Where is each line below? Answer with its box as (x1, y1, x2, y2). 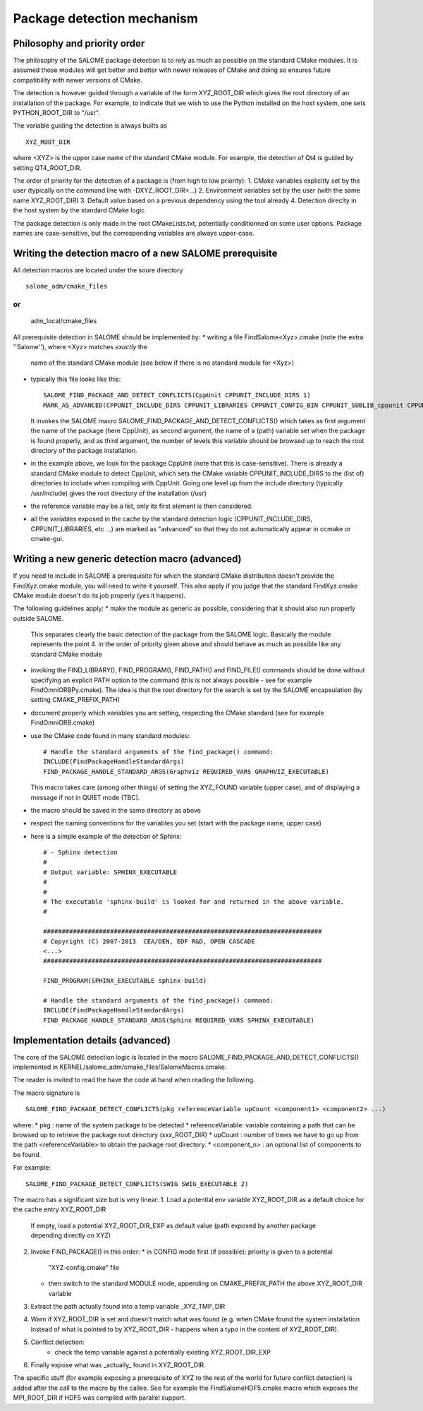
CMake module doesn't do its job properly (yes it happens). (13, 591, 186, 600)
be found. (13, 1150, 42, 1158)
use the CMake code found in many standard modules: (30, 731, 190, 740)
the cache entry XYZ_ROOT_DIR (13, 1205, 106, 1213)
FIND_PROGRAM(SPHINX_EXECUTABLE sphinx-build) (43, 977, 207, 985)
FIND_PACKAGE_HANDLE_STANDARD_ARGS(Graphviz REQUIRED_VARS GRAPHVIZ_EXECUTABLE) (43, 768, 330, 775)
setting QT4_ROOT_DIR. (13, 163, 82, 172)
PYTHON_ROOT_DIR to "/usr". (13, 109, 100, 117)
